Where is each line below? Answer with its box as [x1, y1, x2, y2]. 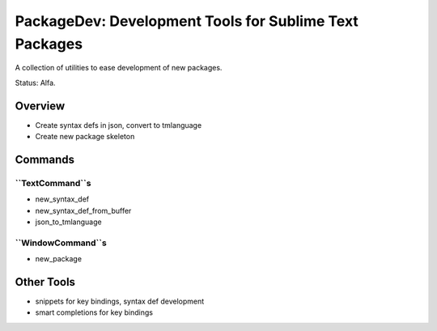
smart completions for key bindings [35, 308, 154, 317]
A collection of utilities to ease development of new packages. [15, 63, 223, 73]
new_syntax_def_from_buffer [35, 206, 132, 215]
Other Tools [15, 275, 76, 289]
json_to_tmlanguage [35, 217, 102, 227]
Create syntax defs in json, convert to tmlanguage [35, 120, 202, 129]
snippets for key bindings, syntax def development [35, 296, 205, 307]
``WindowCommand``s [15, 237, 107, 248]
